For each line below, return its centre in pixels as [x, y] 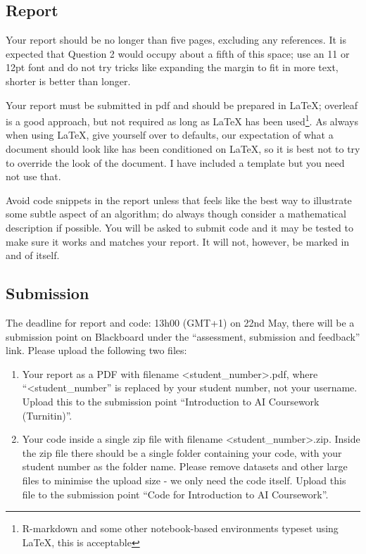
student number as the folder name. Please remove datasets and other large [185, 466]
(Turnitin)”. [47, 415]
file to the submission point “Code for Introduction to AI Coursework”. [175, 494]
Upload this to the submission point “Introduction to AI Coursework [171, 401]
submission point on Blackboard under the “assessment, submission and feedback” [183, 336]
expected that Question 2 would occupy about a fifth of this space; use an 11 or [178, 53]
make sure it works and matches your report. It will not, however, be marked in [178, 241]
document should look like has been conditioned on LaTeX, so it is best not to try [183, 149]
